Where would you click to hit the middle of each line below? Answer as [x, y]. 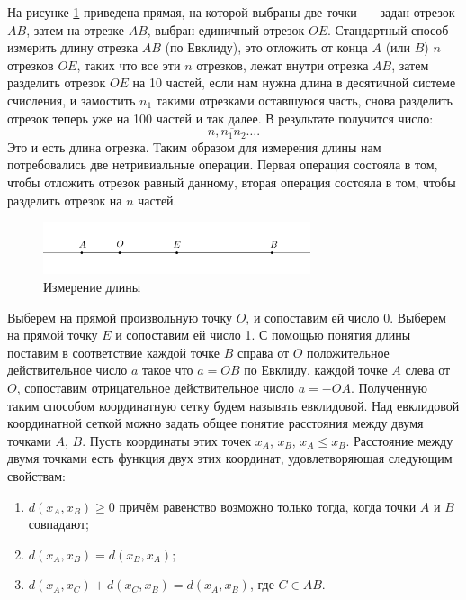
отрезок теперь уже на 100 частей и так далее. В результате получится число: [220, 118]
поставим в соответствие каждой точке [113, 352]
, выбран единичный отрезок [226, 29]
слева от [428, 370]
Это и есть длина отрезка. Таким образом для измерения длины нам [194, 146]
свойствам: [36, 475]
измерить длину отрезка [73, 47]
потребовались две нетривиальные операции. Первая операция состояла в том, [223, 164]
